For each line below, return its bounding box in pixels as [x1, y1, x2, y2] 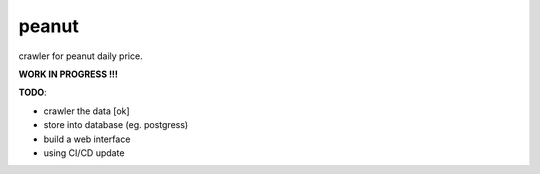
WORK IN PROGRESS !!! [18, 68, 119, 80]
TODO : [18, 86, 47, 99]
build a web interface [43, 133, 131, 145]
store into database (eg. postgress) [43, 119, 189, 131]
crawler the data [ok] [43, 105, 130, 117]
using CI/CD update [43, 146, 125, 159]
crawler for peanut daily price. [18, 50, 144, 62]
